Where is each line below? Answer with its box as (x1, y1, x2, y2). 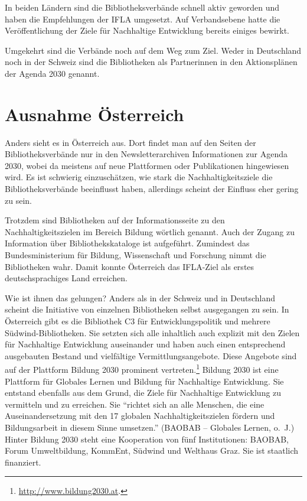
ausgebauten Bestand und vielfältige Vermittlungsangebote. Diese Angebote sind (5, 349, 297, 362)
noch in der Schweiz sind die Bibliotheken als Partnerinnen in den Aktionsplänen (5, 56, 298, 68)
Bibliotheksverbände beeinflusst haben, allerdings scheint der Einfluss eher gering (5, 183, 299, 195)
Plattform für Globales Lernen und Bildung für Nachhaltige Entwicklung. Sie (5, 375, 284, 387)
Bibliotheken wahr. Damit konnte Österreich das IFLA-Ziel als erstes (5, 260, 254, 272)
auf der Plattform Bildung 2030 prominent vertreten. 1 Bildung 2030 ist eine (5, 362, 279, 376)
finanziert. (5, 456, 41, 468)
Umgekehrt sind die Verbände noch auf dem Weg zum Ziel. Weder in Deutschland (5, 44, 302, 56)
